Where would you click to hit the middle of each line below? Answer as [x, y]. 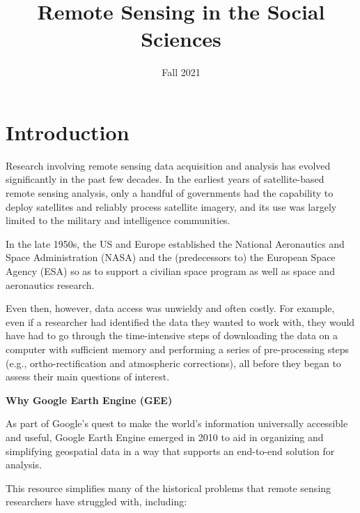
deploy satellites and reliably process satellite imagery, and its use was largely [171, 206]
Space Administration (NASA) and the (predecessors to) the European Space [171, 257]
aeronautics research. [50, 284]
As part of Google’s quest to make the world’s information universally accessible [177, 423]
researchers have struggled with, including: [96, 501]
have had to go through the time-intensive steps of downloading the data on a [172, 335]
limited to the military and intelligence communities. [118, 220]
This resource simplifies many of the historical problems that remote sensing [169, 488]
